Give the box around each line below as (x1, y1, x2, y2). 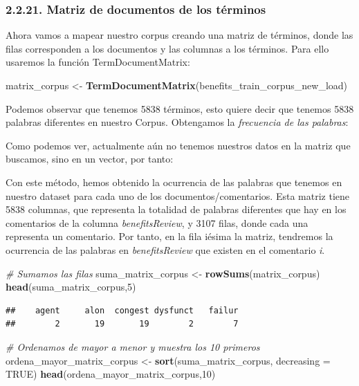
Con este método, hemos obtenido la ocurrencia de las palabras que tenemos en (6, 174, 342, 189)
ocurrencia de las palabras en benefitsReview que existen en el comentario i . (6, 242, 325, 257)
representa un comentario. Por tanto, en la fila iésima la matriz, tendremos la (6, 229, 333, 243)
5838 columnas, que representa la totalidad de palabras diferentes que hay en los (6, 202, 347, 217)
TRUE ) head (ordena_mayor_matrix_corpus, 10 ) (6, 367, 216, 381)
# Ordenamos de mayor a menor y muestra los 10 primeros (6, 339, 260, 353)
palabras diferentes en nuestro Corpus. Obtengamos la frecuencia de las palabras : (6, 115, 349, 129)
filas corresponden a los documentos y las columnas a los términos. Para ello (6, 41, 329, 55)
